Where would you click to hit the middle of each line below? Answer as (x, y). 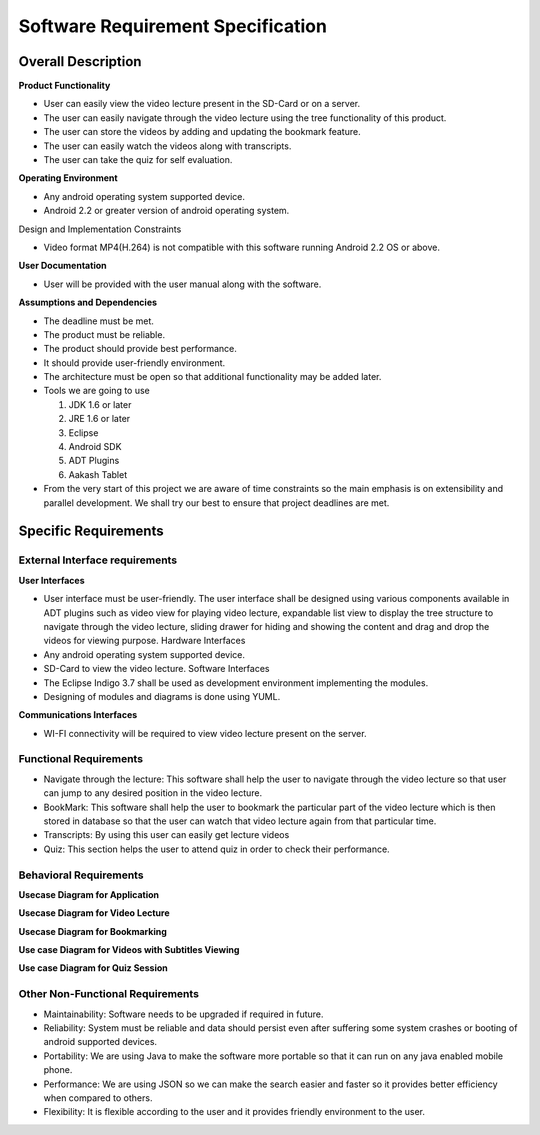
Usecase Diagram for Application (89, 894)
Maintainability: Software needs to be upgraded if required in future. (183, 1014)
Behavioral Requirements (81, 875)
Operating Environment (68, 178)
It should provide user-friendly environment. (134, 362)
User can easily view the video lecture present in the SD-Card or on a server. (202, 104)
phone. (58, 1070)
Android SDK (95, 447)
